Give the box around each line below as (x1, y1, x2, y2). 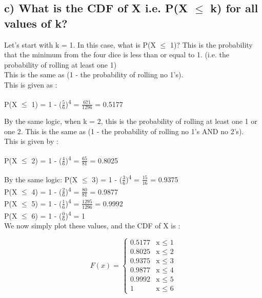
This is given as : (4, 79, 57, 90)
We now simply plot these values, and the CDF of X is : (4, 220, 180, 231)
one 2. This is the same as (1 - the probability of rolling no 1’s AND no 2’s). (4, 125, 244, 136)
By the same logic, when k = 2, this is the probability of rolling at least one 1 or (4, 116, 257, 126)
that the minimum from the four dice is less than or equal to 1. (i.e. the (4, 49, 229, 60)
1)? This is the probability (170, 39, 253, 50)
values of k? (4, 15, 68, 31)
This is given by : (4, 136, 58, 146)
